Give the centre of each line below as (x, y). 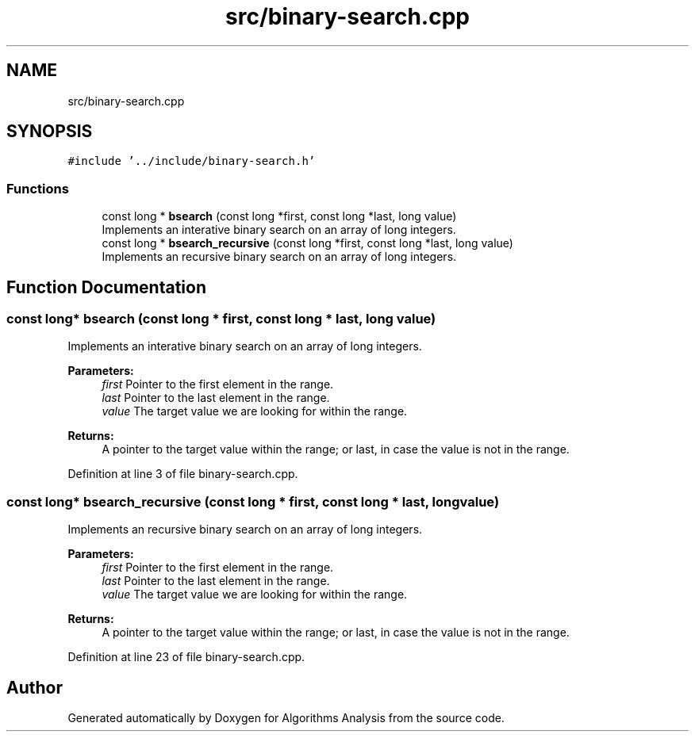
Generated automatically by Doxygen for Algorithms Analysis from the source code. (286, 718)
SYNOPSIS (50, 132)
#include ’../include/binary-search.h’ (192, 161)
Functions (38, 188)
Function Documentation (106, 287)
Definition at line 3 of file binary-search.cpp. (183, 474)
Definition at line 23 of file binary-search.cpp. (186, 657)
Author (35, 687)
